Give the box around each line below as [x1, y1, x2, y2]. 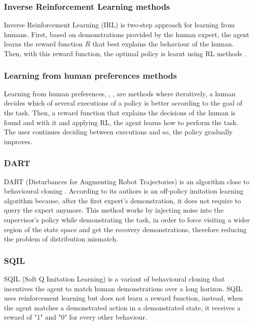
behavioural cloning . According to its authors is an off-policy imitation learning [4, 186, 244, 196]
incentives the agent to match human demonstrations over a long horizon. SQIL [4, 283, 243, 293]
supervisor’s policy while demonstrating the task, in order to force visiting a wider [4, 214, 250, 224]
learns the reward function [4, 39, 83, 49]
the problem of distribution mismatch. [4, 234, 118, 244]
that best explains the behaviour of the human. [92, 39, 234, 49]
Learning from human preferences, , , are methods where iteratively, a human [4, 88, 235, 98]
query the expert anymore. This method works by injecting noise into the [4, 205, 224, 215]
